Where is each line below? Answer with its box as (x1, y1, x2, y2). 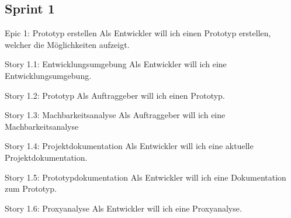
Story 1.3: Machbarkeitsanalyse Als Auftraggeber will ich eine (5, 109, 226, 121)
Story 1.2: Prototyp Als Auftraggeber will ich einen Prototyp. (5, 89, 225, 101)
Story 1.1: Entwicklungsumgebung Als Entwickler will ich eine (5, 58, 227, 70)
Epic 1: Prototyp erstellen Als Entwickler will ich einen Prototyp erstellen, (5, 27, 271, 39)
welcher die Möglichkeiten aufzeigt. (5, 38, 130, 50)
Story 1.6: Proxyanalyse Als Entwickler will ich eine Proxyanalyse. (5, 202, 242, 214)
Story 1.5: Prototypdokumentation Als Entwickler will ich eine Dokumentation (5, 171, 286, 183)
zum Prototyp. (5, 182, 57, 195)
